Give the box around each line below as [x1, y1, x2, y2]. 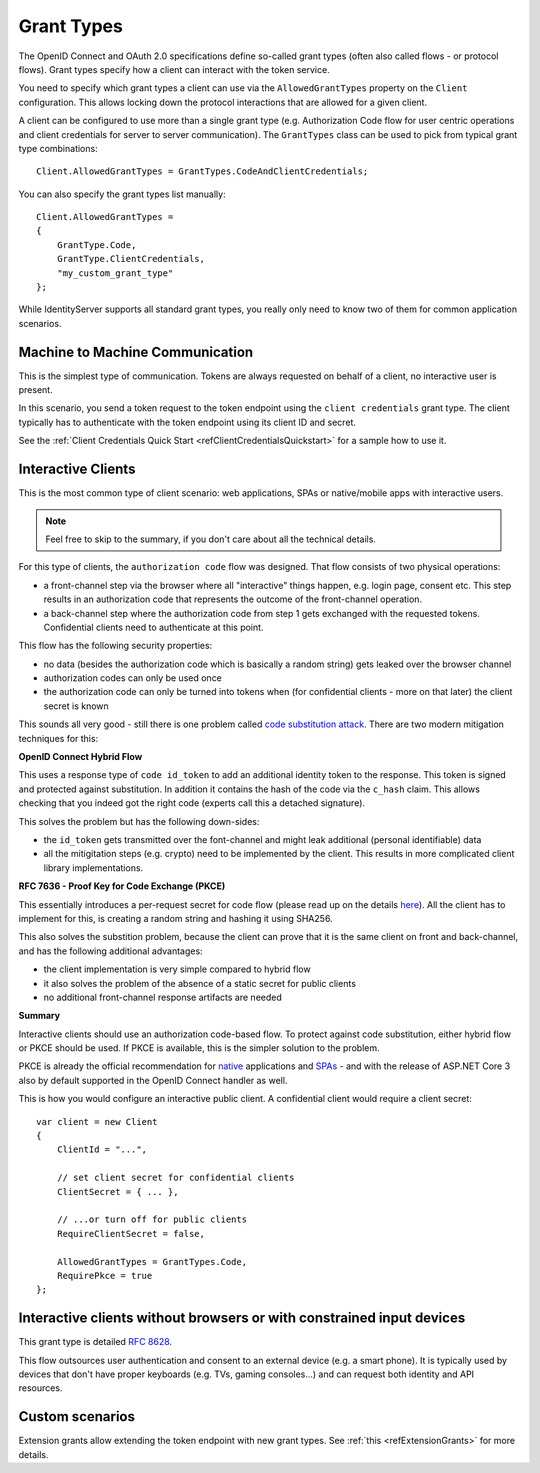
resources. [18, 1382, 63, 1394]
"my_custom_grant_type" [56, 267, 174, 279]
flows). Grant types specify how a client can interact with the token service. [18, 63, 330, 75]
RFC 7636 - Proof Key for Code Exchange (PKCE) [18, 880, 226, 892]
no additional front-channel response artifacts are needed [43, 991, 282, 1003]
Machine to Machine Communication [18, 343, 254, 360]
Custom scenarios [18, 1408, 135, 1425]
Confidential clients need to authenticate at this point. [43, 621, 264, 633]
